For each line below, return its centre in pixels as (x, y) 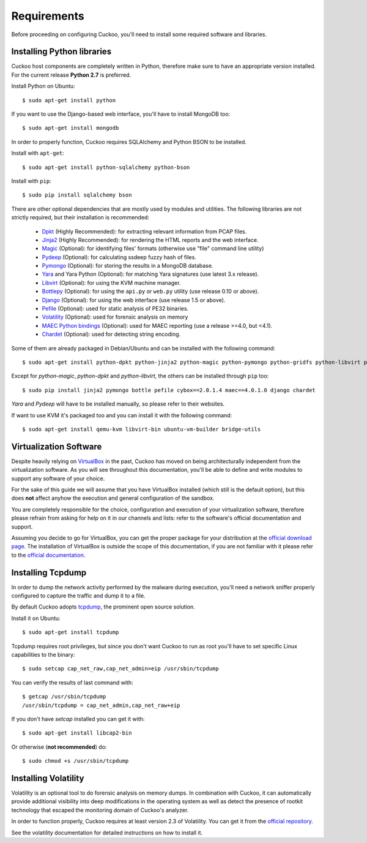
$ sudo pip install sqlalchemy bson (77, 195)
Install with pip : (31, 181)
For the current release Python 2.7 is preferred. (71, 75)
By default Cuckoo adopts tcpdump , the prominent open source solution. (103, 607)
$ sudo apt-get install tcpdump (71, 632)
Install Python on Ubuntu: (43, 86)
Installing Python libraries (61, 52)
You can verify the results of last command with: (72, 682)
